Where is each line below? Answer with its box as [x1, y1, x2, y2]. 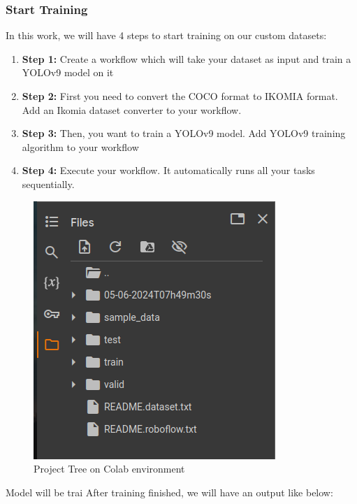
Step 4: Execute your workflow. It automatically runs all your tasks [22, 163, 315, 178]
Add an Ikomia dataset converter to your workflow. [22, 102, 242, 117]
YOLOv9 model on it [22, 65, 114, 80]
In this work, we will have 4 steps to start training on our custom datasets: [6, 28, 327, 43]
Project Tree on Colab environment [34, 461, 185, 476]
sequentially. [22, 176, 75, 191]
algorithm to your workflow [22, 139, 139, 154]
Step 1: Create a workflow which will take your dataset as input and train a [22, 51, 351, 66]
